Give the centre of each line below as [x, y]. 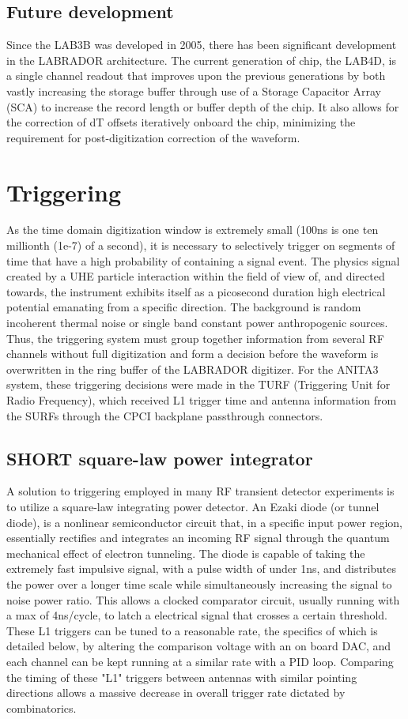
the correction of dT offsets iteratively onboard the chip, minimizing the [181, 122]
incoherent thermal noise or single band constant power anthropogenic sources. [197, 323]
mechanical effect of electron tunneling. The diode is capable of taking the [186, 553]
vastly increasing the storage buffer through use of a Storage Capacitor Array [194, 90]
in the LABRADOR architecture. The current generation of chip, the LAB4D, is [201, 60]
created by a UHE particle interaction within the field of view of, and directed [196, 276]
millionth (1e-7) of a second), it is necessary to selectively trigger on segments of [201, 245]
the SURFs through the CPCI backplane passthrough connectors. [165, 415]
